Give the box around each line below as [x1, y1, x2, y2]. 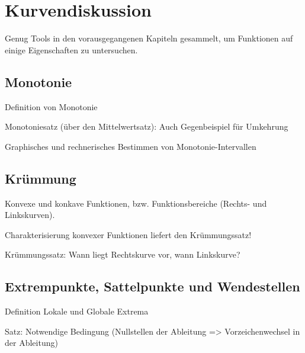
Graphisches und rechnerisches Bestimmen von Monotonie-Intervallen [5, 140, 256, 152]
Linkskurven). [5, 208, 55, 221]
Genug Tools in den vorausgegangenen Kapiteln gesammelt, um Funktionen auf [5, 32, 293, 44]
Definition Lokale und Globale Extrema [5, 305, 149, 317]
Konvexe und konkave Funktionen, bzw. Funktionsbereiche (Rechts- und [5, 197, 267, 209]
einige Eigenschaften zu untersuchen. [5, 43, 138, 56]
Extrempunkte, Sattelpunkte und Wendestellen [5, 277, 300, 296]
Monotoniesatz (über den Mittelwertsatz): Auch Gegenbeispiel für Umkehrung [5, 120, 288, 133]
